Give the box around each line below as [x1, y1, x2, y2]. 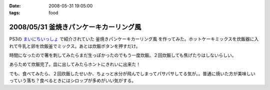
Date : [9, 3, 21, 8]
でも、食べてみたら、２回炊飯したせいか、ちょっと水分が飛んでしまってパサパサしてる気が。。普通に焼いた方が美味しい [9, 70, 255, 76]
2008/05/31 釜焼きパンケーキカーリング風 [9, 23, 141, 31]
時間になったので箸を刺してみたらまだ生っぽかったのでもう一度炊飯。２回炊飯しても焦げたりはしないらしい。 [9, 52, 237, 58]
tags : [9, 10, 20, 16]
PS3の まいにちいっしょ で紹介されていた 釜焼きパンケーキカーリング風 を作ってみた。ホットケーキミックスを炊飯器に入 [9, 36, 259, 42]
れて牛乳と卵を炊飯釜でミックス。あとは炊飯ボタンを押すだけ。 [9, 43, 140, 49]
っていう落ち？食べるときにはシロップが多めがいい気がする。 [9, 77, 136, 83]
